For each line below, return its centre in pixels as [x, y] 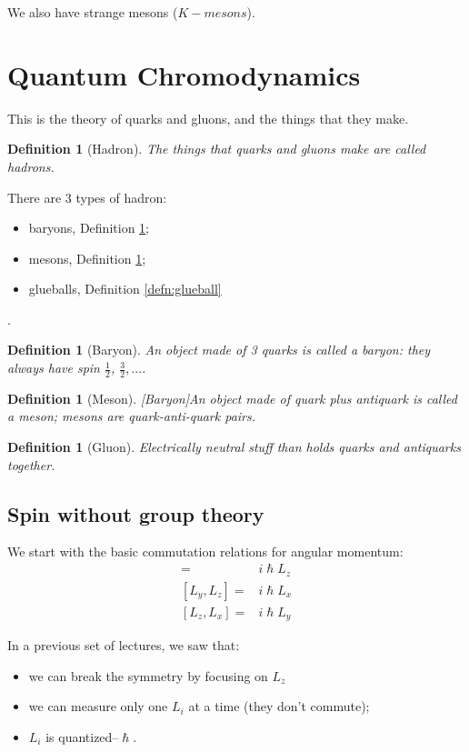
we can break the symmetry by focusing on [148, 675]
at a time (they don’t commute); [279, 706]
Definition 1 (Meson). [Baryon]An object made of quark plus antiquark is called [232, 398]
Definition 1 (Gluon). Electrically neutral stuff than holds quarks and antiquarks [234, 447]
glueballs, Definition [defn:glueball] [125, 289]
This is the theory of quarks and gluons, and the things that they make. [208, 118]
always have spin [54, 368]
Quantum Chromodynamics [184, 74]
